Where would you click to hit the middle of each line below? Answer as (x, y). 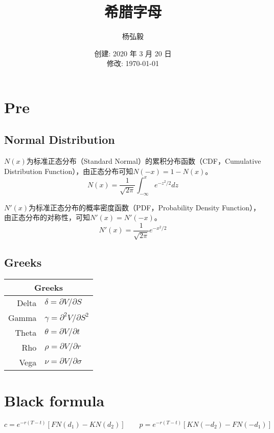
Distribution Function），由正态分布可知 (69, 171)
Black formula (54, 400)
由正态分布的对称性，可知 (47, 217)
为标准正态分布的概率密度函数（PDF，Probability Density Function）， (144, 207)
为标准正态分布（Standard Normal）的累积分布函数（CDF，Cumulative (144, 161)
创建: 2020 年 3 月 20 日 (133, 53)
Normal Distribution (60, 139)
